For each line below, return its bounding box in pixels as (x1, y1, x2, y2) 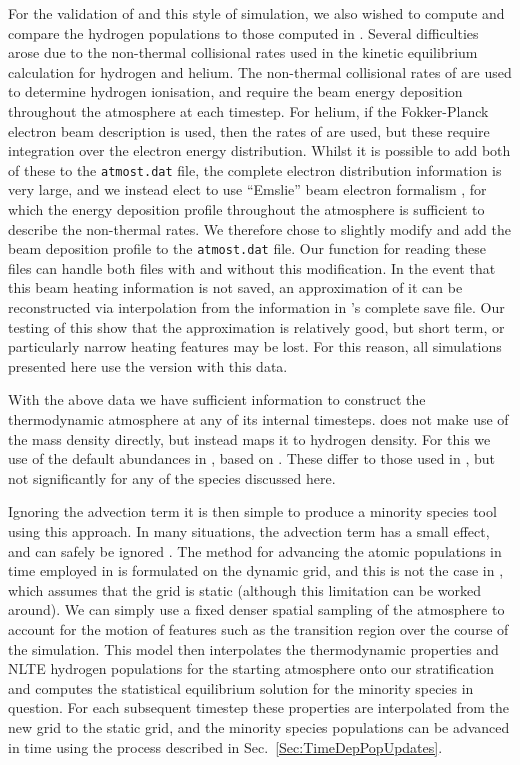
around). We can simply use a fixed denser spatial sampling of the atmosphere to (8, 599, 505, 620)
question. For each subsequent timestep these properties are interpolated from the (8, 697, 509, 718)
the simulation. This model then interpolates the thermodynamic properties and (8, 638, 499, 659)
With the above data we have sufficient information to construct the (8, 389, 426, 410)
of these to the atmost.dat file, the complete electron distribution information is (8, 159, 502, 180)
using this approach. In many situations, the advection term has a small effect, (8, 520, 490, 541)
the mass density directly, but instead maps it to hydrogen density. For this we (8, 428, 491, 449)
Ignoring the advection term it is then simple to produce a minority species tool (8, 501, 497, 522)
